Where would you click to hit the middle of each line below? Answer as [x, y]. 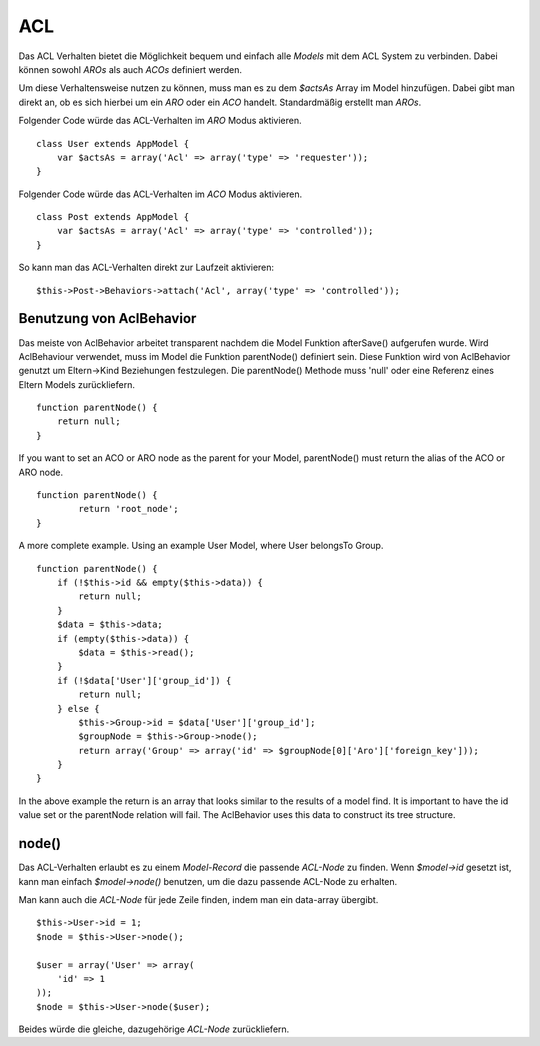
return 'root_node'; [128, 509]
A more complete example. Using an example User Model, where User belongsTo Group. [201, 546]
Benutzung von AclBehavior [107, 318]
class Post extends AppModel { [113, 217]
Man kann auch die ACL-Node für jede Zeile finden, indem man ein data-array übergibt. [198, 899]
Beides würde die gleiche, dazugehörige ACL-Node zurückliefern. [154, 1029]
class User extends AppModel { [113, 143]
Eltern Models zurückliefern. [76, 384]
